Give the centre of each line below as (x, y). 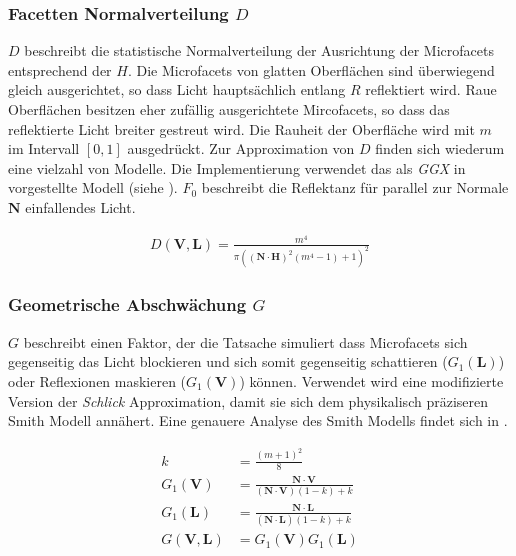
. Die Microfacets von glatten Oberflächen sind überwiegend (311, 69)
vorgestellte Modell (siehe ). (93, 187)
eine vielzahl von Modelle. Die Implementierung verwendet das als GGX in (237, 167)
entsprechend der (60, 69)
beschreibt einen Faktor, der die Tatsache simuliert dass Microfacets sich (245, 341)
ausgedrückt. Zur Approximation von (241, 148)
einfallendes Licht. (80, 206)
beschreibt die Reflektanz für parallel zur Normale (355, 187)
